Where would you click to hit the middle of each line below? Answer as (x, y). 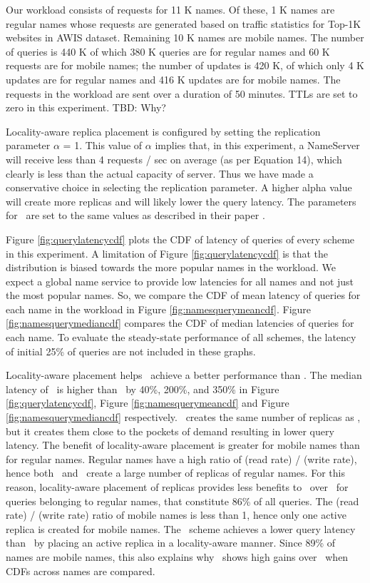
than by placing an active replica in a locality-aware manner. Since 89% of (171, 543)
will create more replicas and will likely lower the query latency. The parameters (181, 201)
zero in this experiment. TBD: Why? (86, 107)
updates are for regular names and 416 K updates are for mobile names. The (173, 79)
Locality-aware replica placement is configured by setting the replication (163, 131)
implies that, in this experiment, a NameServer (257, 145)
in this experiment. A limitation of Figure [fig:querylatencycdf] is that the (167, 253)
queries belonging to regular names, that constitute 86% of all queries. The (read (183, 501)
